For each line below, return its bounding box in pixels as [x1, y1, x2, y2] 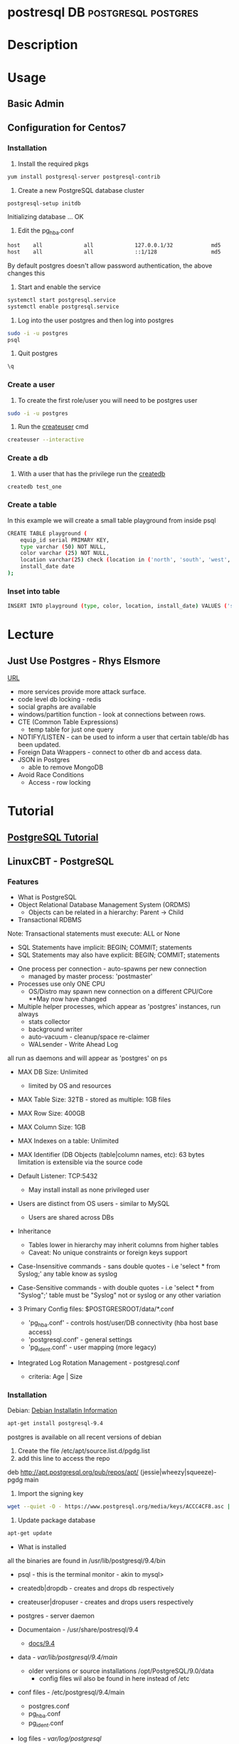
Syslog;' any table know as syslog [17, 1269, 117, 1278]
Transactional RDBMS [17, 916, 82, 924]
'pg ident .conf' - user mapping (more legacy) [28, 1343, 156, 1353]
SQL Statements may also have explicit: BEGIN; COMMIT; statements [17, 951, 221, 959]
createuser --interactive [7, 436, 84, 443]
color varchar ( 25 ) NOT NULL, [20, 549, 110, 557]
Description [7, 37, 78, 53]
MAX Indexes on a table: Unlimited [17, 1136, 119, 1146]
